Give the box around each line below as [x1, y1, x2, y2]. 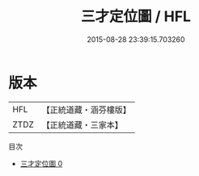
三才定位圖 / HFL [80, 7, 192, 26]
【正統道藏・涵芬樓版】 [41, 104, 132, 115]
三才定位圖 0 [19, 158, 63, 168]
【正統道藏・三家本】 [41, 119, 124, 130]
